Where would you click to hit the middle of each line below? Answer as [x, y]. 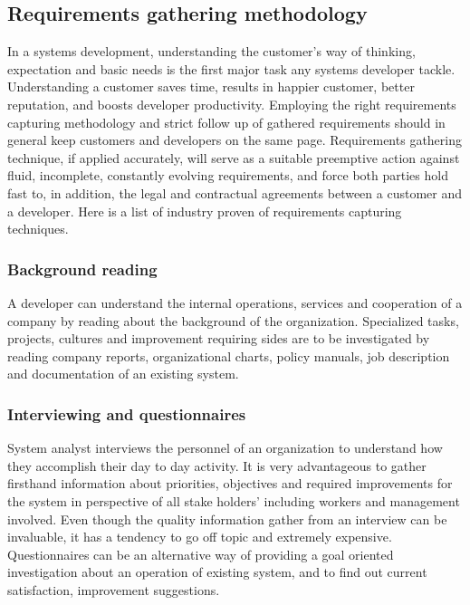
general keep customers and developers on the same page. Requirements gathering [235, 140]
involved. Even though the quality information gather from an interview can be [227, 519]
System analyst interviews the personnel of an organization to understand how [225, 448]
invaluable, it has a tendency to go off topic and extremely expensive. [200, 537]
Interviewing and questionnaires [127, 413]
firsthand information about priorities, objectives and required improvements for [230, 483]
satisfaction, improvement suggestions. [114, 589]
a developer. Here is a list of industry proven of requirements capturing [205, 211]
